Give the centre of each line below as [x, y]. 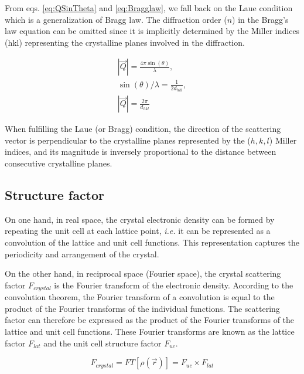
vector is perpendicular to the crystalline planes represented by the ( [128, 140]
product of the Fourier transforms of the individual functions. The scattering [142, 308]
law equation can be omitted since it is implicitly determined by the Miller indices [152, 31]
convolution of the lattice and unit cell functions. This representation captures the [152, 242]
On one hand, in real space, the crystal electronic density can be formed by [140, 219]
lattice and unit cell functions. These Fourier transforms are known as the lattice [150, 331]
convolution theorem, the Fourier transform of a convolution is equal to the [140, 297]
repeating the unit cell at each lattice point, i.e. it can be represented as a [138, 231]
